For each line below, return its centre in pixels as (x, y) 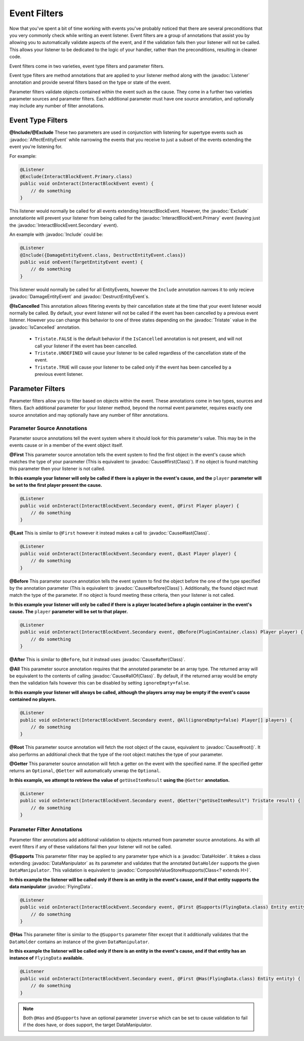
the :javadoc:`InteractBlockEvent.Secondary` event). (64, 225)
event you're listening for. (36, 147)
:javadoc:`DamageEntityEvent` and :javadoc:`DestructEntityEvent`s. (79, 297)
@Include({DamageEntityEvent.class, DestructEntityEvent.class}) (103, 255)
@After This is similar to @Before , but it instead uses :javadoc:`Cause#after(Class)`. (98, 660)
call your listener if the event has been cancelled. (86, 346)
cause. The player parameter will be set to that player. (69, 612)
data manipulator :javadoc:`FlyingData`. (51, 887)
